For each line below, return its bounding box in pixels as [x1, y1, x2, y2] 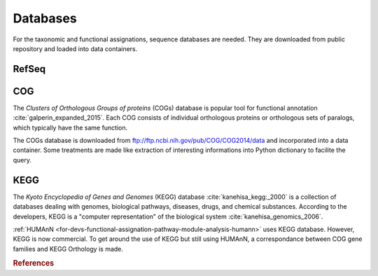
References [13, 258, 55, 268]
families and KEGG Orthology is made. [13, 244, 124, 253]
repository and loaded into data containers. [13, 44, 138, 53]
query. [13, 156, 31, 164]
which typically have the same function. [13, 123, 128, 132]
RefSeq [13, 63, 45, 75]
